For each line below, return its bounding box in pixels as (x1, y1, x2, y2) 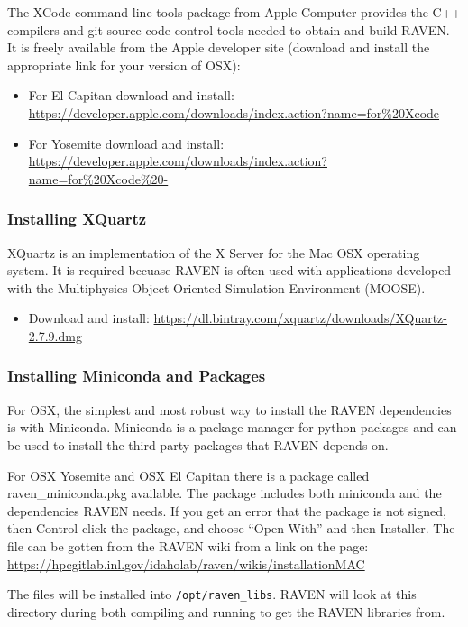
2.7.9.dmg (28, 326, 82, 345)
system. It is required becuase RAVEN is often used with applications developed (7, 261, 452, 280)
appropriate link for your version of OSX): (7, 55, 241, 74)
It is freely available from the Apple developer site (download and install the (7, 38, 430, 57)
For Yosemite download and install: (28, 134, 225, 152)
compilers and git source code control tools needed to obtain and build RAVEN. (7, 20, 450, 39)
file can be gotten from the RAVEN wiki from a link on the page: (7, 536, 369, 555)
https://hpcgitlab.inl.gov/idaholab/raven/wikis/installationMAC (7, 554, 365, 573)
